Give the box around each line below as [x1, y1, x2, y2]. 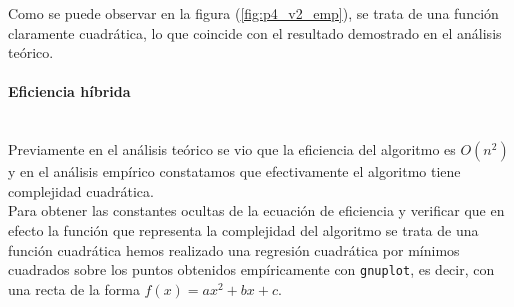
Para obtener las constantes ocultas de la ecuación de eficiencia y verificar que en [8, 200, 505, 221]
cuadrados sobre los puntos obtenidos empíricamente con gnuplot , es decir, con [8, 259, 495, 280]
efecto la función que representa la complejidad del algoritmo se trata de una [8, 219, 479, 240]
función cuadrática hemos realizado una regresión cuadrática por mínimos [8, 239, 460, 260]
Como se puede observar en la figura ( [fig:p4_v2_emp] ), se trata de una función [8, 3, 499, 23]
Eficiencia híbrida [8, 81, 131, 102]
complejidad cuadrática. [8, 180, 154, 201]
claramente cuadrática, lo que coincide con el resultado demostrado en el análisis [8, 22, 502, 43]
